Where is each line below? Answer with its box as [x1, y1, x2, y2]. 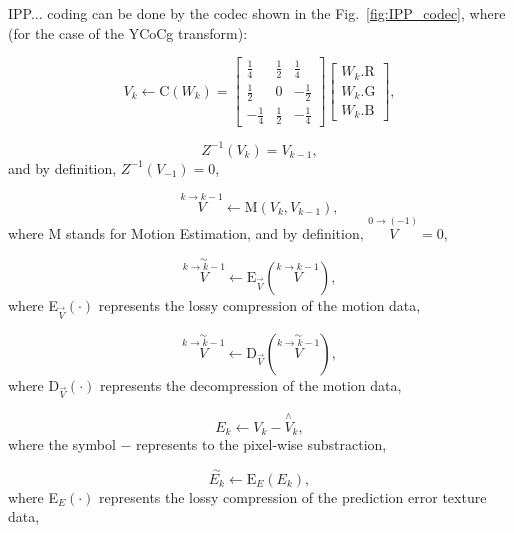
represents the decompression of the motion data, [99, 374, 402, 395]
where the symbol [8, 434, 116, 455]
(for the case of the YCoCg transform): [8, 22, 248, 43]
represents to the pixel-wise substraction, [136, 434, 387, 455]
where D [8, 374, 60, 395]
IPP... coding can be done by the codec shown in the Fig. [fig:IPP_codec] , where [8, 3, 506, 23]
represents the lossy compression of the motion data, [98, 294, 421, 315]
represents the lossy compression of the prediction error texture [99, 486, 487, 507]
